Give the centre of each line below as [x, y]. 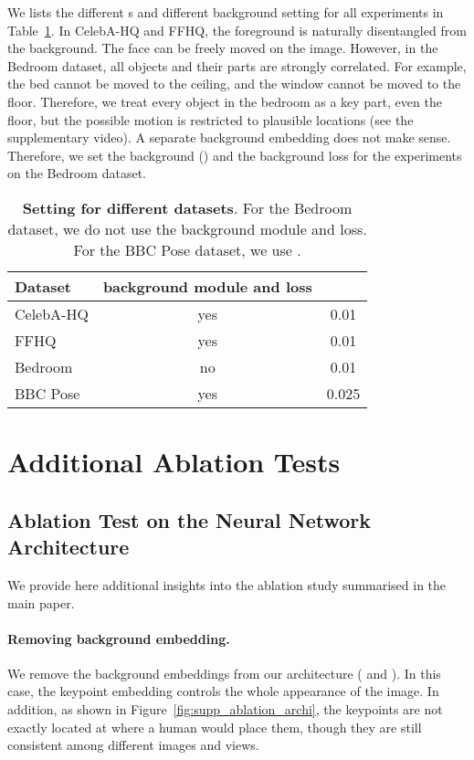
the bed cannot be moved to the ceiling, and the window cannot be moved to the [234, 84]
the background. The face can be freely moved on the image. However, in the [223, 48]
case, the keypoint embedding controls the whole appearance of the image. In [223, 691]
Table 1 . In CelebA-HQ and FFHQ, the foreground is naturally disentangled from [237, 30]
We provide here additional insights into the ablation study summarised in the [227, 584]
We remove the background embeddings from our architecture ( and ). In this [224, 673]
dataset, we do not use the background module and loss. [187, 228]
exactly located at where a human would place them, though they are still [215, 727]
